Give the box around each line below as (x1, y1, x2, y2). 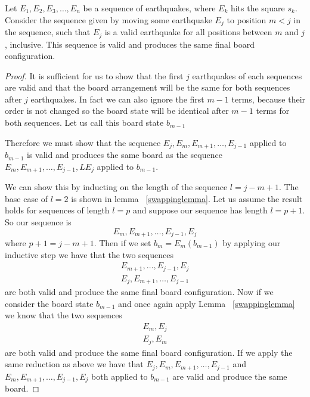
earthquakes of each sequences (192, 69, 302, 82)
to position (227, 13, 266, 26)
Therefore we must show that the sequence (5, 136, 161, 148)
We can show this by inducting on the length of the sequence (5, 181, 228, 193)
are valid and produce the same (172, 370, 287, 382)
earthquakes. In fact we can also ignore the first (30, 92, 204, 105)
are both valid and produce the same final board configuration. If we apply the (5, 346, 293, 358)
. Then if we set (94, 236, 151, 249)
